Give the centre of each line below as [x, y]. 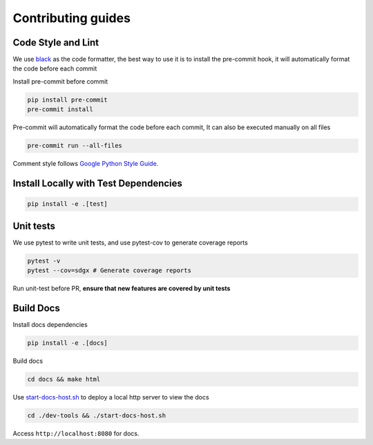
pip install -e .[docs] [68, 343]
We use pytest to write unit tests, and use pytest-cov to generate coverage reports [130, 243]
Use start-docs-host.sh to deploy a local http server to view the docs [111, 397]
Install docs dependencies [50, 324]
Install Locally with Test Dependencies [98, 183]
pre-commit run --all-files [75, 146]
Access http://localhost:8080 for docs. [76, 433]
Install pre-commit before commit [60, 81]
